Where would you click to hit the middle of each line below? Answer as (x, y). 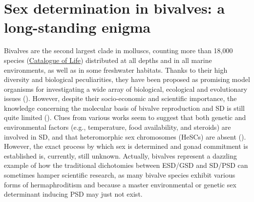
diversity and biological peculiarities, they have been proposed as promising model (127, 79)
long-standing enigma (77, 27)
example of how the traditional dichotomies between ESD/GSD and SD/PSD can (126, 165)
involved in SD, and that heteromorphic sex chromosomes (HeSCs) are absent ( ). (125, 136)
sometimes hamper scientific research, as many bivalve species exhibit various (120, 175)
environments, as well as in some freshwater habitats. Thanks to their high (116, 70)
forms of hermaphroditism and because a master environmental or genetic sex (120, 184)
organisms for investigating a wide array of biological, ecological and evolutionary (126, 89)
